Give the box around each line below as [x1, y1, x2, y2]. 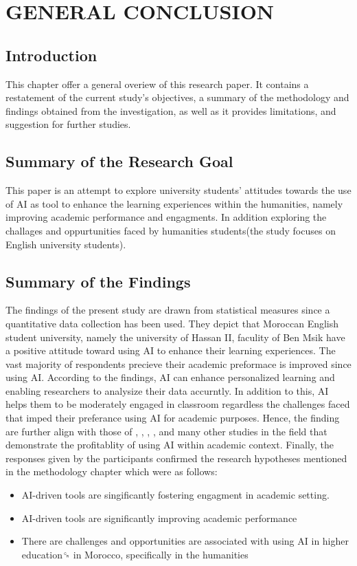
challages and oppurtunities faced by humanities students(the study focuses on [5, 223, 336, 237]
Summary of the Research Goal [5, 151, 233, 172]
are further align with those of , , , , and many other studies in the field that [5, 424, 327, 438]
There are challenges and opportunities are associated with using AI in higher [21, 534, 349, 548]
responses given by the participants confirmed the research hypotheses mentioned [5, 450, 347, 465]
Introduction [5, 44, 97, 65]
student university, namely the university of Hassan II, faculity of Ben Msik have [5, 329, 345, 344]
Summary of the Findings [5, 270, 191, 292]
